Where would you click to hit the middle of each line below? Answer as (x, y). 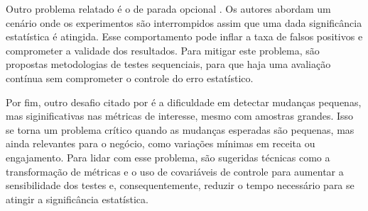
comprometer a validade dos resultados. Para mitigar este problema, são (163, 50)
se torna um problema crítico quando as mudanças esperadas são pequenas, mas (180, 129)
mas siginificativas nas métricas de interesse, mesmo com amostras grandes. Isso (180, 116)
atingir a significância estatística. (77, 199)
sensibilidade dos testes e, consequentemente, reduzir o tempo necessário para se (180, 185)
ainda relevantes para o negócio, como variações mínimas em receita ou (161, 143)
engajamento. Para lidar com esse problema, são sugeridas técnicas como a (168, 157)
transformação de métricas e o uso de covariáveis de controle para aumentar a (175, 171)
